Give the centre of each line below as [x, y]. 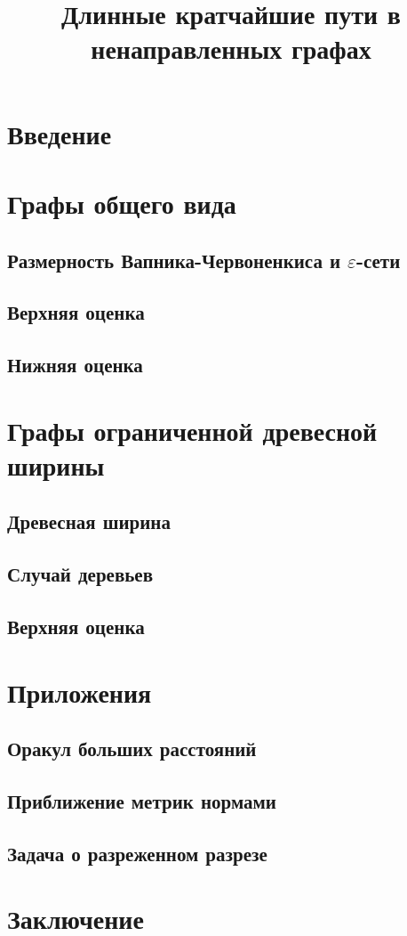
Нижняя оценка [75, 365]
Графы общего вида [122, 203]
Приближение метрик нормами [142, 800]
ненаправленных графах [231, 49]
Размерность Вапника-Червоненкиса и [174, 260]
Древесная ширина [89, 521]
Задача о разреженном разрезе [137, 853]
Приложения [80, 692]
